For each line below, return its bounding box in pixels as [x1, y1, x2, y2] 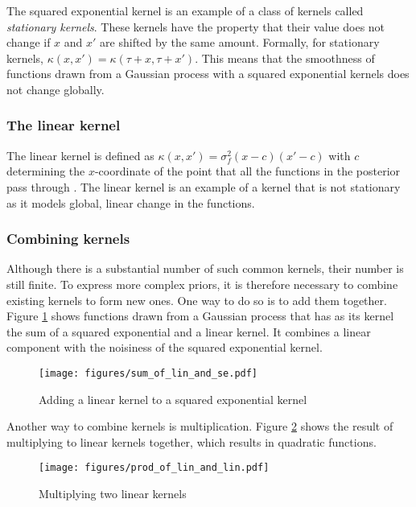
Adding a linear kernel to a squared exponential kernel [39, 390, 307, 407]
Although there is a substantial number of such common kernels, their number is [6, 260, 404, 277]
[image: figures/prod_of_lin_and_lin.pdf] [39, 462, 270, 474]
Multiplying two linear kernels [39, 485, 187, 502]
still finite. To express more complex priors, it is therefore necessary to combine [6, 275, 398, 292]
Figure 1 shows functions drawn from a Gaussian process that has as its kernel [6, 307, 394, 324]
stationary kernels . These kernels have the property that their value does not [6, 18, 385, 35]
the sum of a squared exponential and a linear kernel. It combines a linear [6, 323, 371, 340]
